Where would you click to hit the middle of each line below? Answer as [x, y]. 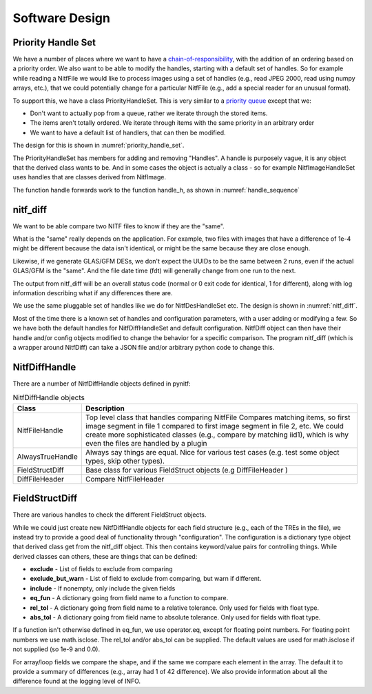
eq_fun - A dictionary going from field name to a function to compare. [129, 598]
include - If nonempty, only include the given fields [103, 588]
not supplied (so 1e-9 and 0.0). [56, 649]
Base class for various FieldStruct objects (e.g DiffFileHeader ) [187, 470]
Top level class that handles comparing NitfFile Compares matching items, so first [218, 417]
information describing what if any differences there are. [93, 293]
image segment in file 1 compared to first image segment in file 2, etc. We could [215, 426]
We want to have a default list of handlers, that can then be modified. [128, 132]
